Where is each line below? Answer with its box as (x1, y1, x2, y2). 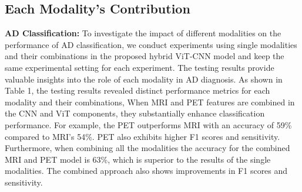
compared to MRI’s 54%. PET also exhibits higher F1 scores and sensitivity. (5, 130, 280, 142)
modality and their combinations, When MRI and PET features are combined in (5, 95, 295, 108)
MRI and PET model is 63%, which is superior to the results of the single (5, 153, 271, 165)
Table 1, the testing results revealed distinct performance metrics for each (5, 84, 270, 97)
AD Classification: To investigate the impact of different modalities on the (5, 27, 281, 39)
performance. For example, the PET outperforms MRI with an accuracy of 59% (5, 118, 292, 131)
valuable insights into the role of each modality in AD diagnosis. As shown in (5, 73, 283, 85)
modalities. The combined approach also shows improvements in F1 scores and (5, 164, 288, 177)
